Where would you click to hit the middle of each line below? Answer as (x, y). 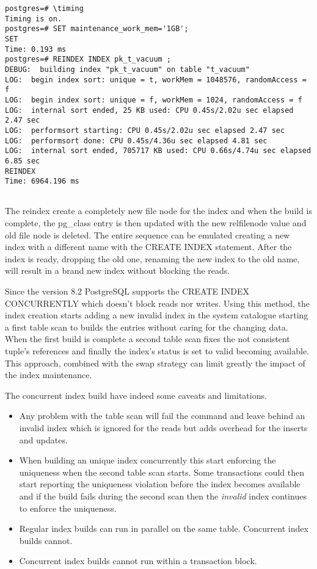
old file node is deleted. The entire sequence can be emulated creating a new (148, 234)
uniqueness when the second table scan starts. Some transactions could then (162, 472)
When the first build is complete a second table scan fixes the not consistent (148, 339)
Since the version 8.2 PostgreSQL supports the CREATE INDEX (127, 291)
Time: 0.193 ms (36, 49)
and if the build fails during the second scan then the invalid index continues (163, 496)
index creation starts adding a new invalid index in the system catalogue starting (157, 315)
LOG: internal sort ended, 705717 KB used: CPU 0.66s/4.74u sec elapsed (158, 151)
